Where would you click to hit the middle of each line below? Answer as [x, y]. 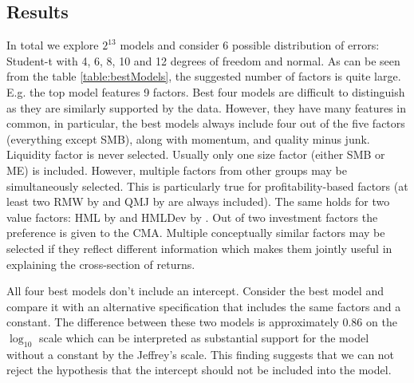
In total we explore [53, 45]
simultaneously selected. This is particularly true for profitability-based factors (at [207, 186]
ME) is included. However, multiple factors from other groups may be [177, 170]
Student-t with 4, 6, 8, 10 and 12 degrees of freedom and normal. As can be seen [203, 60]
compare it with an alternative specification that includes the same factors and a [204, 306]
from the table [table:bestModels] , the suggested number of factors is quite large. [204, 76]
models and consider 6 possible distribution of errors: [250, 45]
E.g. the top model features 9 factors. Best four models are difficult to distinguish [206, 91]
